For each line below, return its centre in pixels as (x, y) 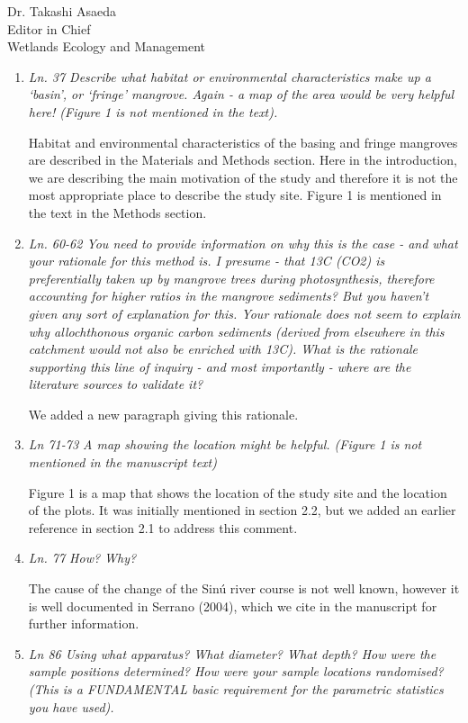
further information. (84, 624)
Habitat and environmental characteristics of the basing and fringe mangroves (243, 142)
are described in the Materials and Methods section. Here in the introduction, (243, 160)
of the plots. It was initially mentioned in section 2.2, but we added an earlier (242, 510)
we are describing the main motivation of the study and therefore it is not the (243, 177)
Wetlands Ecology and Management (107, 46)
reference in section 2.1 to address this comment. (163, 527)
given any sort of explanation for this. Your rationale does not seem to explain (244, 313)
